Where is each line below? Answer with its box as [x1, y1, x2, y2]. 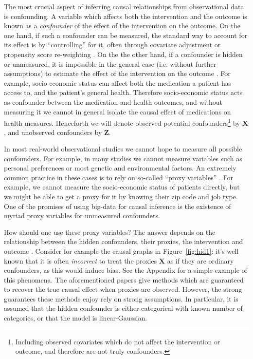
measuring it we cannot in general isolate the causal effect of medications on [4, 106, 231, 116]
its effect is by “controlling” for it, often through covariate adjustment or [4, 39, 221, 50]
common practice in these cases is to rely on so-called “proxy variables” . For [4, 172, 233, 182]
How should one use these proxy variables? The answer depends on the [4, 227, 216, 237]
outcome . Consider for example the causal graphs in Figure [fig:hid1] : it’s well [4, 246, 239, 256]
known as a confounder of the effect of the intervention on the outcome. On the [4, 20, 241, 31]
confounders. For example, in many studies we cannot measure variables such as [4, 153, 242, 163]
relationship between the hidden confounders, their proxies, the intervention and [4, 236, 243, 246]
